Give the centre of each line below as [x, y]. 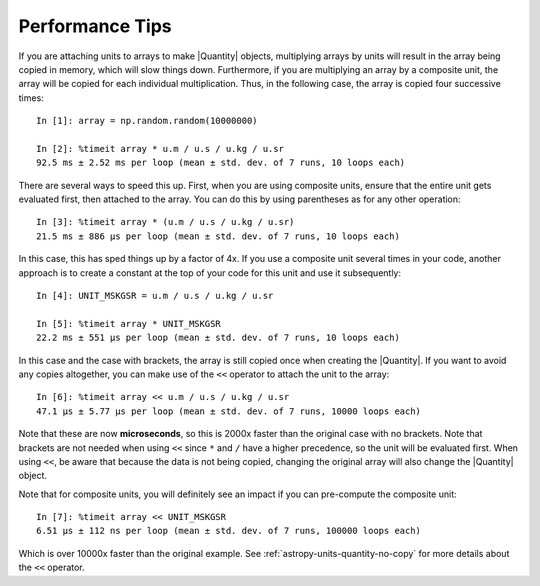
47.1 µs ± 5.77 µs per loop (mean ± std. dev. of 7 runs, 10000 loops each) [229, 411]
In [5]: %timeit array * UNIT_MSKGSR [129, 323]
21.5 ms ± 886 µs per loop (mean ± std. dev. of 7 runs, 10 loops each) [218, 236]
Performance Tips [95, 26]
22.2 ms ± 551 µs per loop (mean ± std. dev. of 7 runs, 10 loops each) [218, 338]
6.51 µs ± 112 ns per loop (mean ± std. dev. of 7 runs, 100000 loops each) [229, 531]
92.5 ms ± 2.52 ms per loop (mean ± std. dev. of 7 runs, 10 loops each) [221, 163]
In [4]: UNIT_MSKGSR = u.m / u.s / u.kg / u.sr [155, 296]
